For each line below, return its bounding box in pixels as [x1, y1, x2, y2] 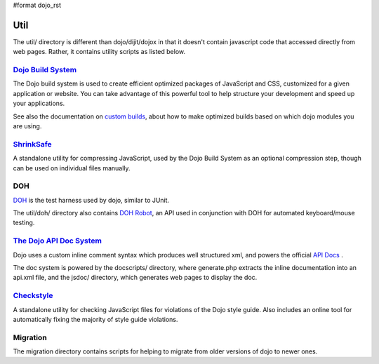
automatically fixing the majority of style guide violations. [13, 315, 178, 323]
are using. [13, 122, 42, 130]
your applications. [13, 99, 65, 108]
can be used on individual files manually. [13, 163, 131, 172]
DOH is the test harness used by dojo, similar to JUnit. [13, 196, 170, 204]
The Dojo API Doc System [13, 236, 102, 245]
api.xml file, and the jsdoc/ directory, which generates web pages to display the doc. [13, 274, 258, 282]
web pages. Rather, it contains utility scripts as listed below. [13, 48, 186, 56]
